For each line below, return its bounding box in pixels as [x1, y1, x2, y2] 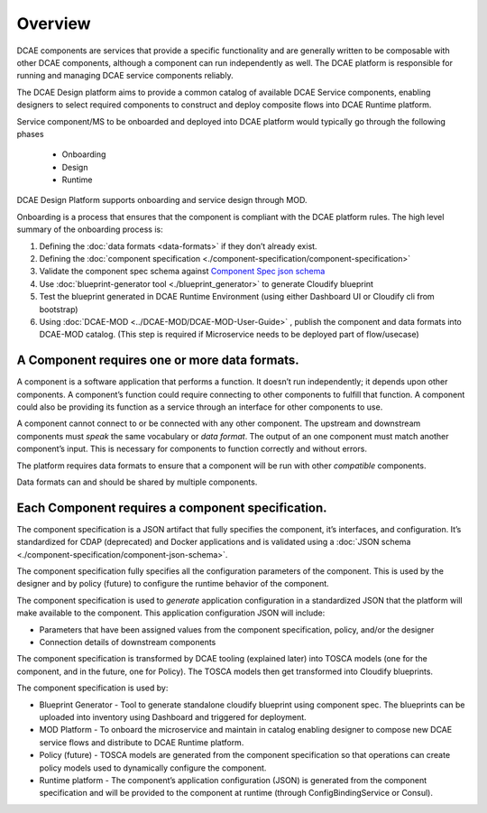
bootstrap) [39, 303, 78, 315]
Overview [16, 14, 91, 33]
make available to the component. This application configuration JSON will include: [16, 607, 326, 618]
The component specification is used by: [16, 682, 169, 694]
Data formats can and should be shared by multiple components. [16, 476, 258, 487]
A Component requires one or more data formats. [16, 353, 299, 368]
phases [16, 128, 44, 139]
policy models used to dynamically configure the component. [39, 762, 267, 773]
